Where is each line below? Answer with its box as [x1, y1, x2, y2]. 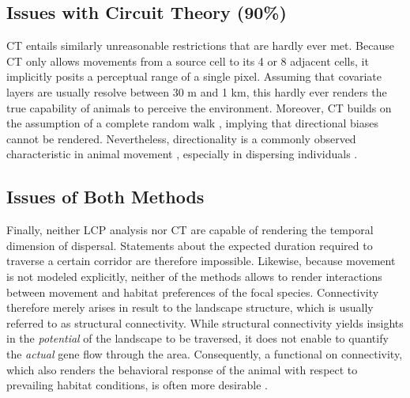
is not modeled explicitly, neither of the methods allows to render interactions [6, 267, 382, 284]
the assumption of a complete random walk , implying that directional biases [6, 115, 378, 131]
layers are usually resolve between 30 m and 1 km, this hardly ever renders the [6, 83, 387, 100]
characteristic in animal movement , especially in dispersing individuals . [6, 146, 358, 162]
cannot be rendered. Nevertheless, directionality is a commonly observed [6, 130, 356, 146]
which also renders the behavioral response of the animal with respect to [6, 361, 358, 377]
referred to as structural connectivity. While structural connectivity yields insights [6, 314, 404, 331]
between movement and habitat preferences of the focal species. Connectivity [6, 283, 379, 300]
